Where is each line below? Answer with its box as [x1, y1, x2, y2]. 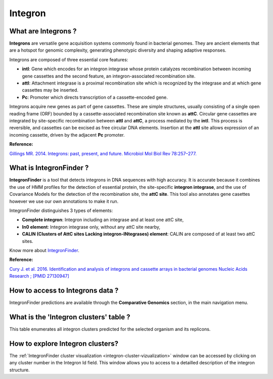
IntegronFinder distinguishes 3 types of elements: [9, 207, 113, 214]
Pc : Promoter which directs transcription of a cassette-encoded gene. [22, 94, 168, 100]
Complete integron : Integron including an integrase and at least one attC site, [22, 217, 184, 223]
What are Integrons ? [9, 27, 77, 35]
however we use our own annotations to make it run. [9, 198, 119, 204]
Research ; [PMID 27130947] [9, 273, 69, 279]
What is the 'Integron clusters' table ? [9, 313, 131, 321]
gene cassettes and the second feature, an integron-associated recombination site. [22, 73, 196, 79]
